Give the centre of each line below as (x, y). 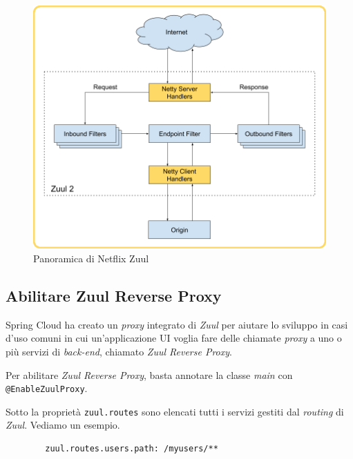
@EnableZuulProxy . (47, 388)
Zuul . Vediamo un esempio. (63, 425)
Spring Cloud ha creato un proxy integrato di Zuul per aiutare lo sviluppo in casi (177, 324)
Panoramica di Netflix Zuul (91, 258)
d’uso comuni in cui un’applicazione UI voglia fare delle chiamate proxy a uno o (174, 338)
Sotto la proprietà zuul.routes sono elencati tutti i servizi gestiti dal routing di (175, 411)
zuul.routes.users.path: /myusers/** (132, 449)
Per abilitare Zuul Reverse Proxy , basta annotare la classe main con (149, 374)
